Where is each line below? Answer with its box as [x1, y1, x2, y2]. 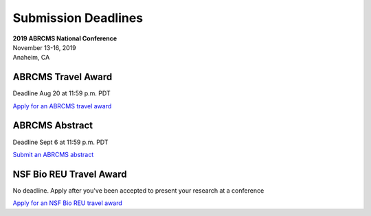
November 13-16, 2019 [12, 43, 77, 51]
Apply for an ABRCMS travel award [12, 101, 112, 110]
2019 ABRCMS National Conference [12, 34, 117, 43]
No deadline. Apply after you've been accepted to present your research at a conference [12, 186, 265, 195]
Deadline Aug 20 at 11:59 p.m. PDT [12, 89, 111, 97]
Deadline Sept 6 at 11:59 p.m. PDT [12, 138, 109, 146]
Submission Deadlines [12, 10, 144, 25]
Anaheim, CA [12, 53, 50, 62]
